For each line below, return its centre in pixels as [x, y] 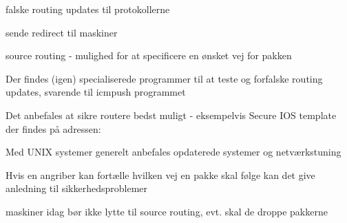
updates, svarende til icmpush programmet [96, 92]
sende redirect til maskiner [62, 32]
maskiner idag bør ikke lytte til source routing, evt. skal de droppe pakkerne [167, 211]
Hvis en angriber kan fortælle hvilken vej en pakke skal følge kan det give [160, 174]
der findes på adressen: [53, 128]
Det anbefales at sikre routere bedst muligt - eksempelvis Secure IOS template [171, 115]
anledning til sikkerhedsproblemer [77, 188]
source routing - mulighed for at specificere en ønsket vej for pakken [149, 55]
